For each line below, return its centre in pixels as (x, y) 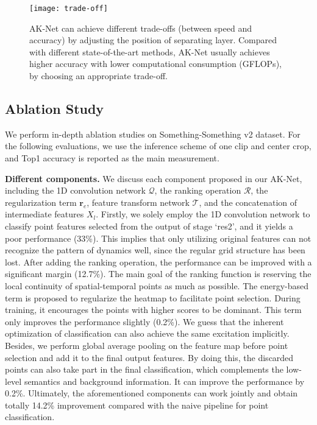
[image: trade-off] (69, 9)
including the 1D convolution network (75, 190)
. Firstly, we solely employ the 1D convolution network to (203, 214)
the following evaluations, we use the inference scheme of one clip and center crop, (158, 146)
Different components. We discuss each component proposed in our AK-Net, (154, 178)
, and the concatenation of (248, 202)
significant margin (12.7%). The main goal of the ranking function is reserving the (158, 274)
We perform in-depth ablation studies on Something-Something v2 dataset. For (153, 134)
